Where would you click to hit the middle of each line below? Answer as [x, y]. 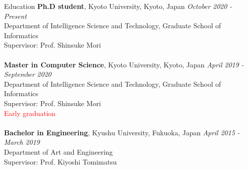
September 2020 [28, 74]
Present [15, 16]
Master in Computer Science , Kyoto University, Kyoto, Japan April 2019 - [124, 64]
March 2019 [22, 142]
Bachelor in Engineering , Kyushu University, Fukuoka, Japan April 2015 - [122, 132]
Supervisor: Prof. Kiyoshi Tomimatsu [60, 161]
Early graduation [30, 113]
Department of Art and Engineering [58, 151]
